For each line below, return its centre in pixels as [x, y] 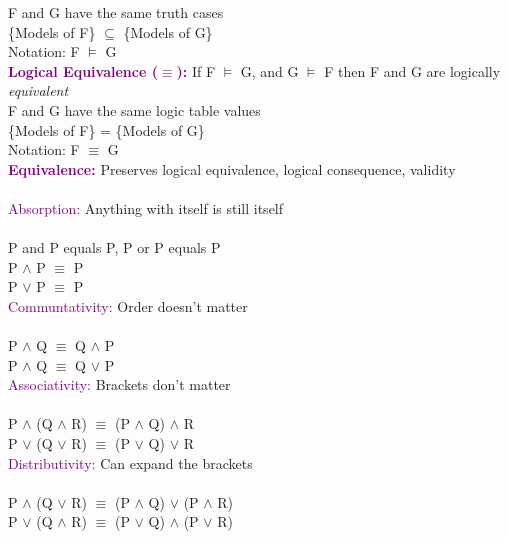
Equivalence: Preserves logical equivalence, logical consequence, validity [232, 168]
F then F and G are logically [412, 70]
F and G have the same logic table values [134, 109]
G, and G [269, 70]
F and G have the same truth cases [116, 12]
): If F [196, 70]
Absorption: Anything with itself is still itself [146, 207]
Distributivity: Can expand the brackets [130, 462]
